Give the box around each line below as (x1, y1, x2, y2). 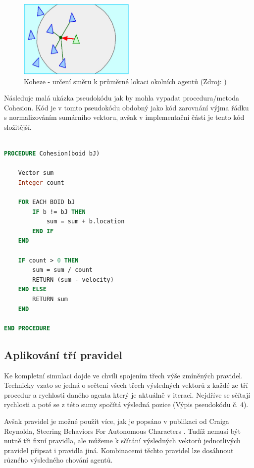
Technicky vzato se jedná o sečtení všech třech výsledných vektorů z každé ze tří (4, 380, 248, 390)
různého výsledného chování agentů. (4, 455, 113, 465)
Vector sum (18, 169, 54, 177)
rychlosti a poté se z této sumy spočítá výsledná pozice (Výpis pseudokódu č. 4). (4, 399, 249, 410)
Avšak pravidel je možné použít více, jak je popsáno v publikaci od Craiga (4, 416, 229, 426)
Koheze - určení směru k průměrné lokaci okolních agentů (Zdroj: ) (24, 76, 227, 86)
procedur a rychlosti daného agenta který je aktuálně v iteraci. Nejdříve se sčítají (4, 389, 251, 400)
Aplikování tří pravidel (4, 347, 123, 362)
